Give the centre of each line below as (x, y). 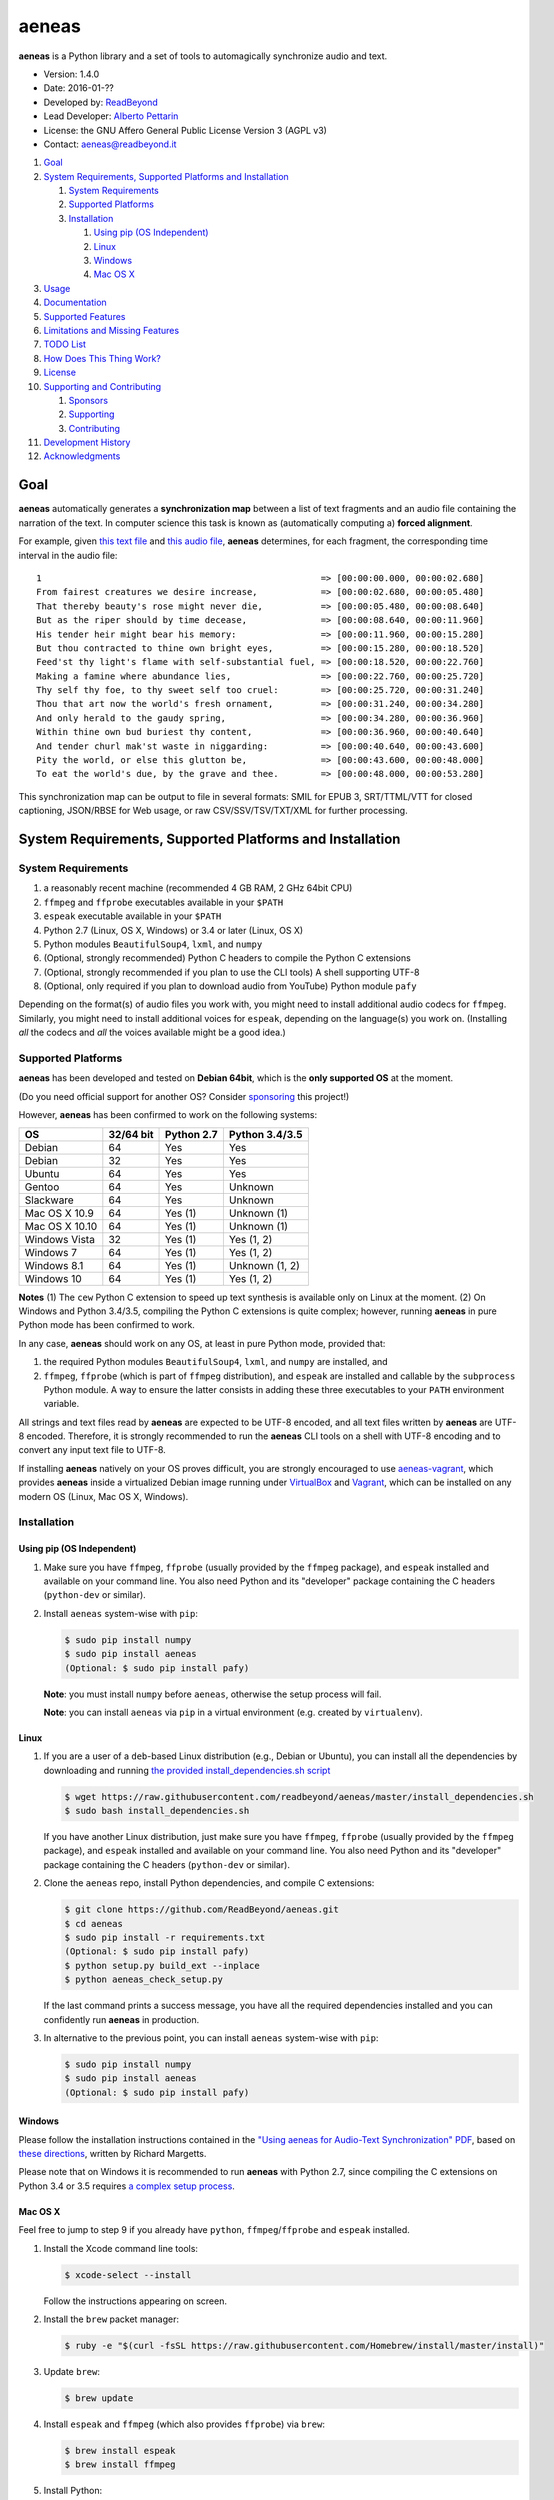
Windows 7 (51, 1252)
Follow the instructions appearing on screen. (135, 2301)
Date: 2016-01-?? (79, 88)
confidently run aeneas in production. (121, 2019)
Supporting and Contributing (102, 386)
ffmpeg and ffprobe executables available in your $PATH (163, 902)
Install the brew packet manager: (111, 2319)
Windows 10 (53, 1278)
